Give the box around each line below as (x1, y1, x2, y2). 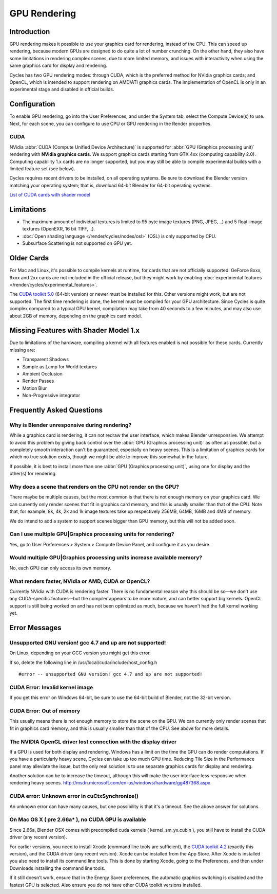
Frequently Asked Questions (9, 405, 103, 414)
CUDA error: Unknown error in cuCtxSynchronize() (9, 793, 138, 800)
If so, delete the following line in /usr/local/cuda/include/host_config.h (9, 659, 157, 666)
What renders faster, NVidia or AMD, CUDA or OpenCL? (9, 578, 150, 585)
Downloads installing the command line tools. (9, 865, 105, 871)
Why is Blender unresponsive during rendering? (9, 421, 132, 428)
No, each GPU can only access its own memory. (9, 565, 111, 571)
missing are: (9, 347, 35, 353)
